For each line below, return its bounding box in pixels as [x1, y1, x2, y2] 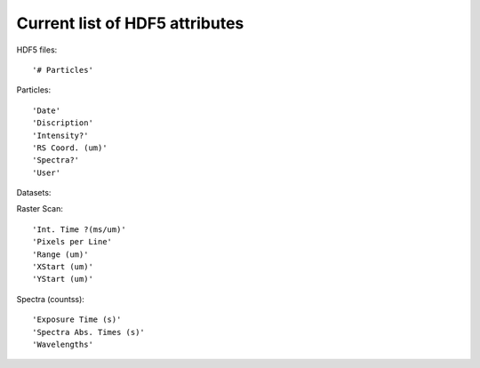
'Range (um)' [32, 249, 89, 260]
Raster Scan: [16, 204, 64, 214]
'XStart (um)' [32, 262, 93, 272]
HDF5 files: [16, 44, 58, 55]
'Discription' [32, 118, 93, 128]
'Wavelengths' [32, 339, 93, 349]
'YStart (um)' [32, 274, 93, 284]
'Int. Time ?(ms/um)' [32, 224, 126, 235]
